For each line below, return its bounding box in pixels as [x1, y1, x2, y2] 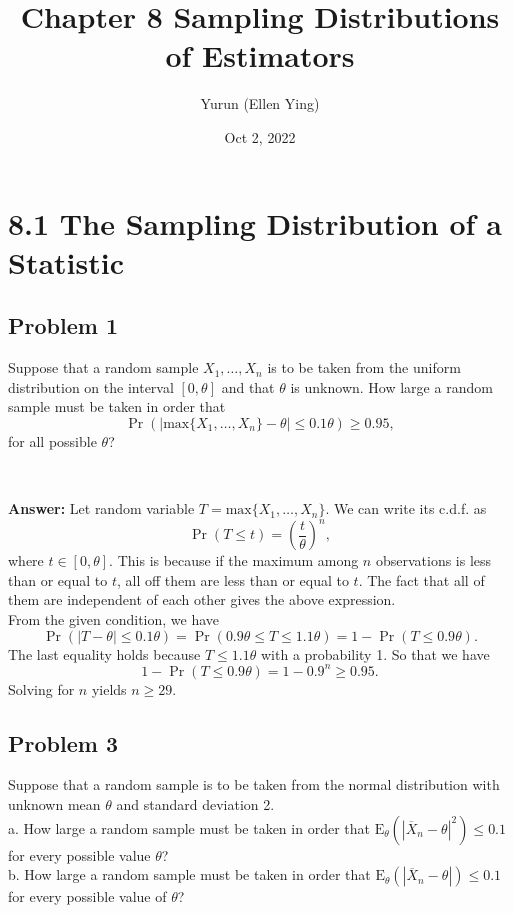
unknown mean [8, 794, 101, 814]
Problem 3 [8, 727, 118, 758]
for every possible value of [8, 886, 167, 907]
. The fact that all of [358, 569, 485, 590]
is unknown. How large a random [290, 376, 493, 397]
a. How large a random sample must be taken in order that [8, 817, 370, 838]
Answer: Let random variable [8, 498, 195, 519]
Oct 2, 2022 [224, 126, 296, 147]
